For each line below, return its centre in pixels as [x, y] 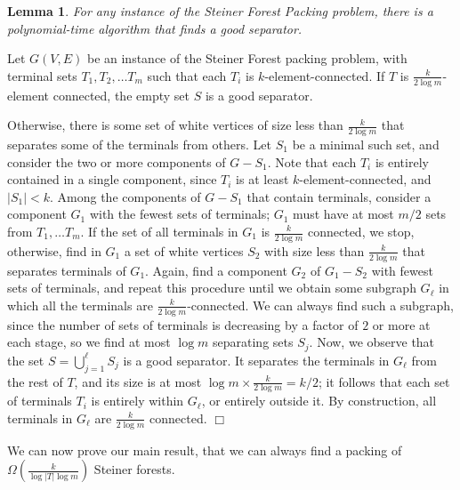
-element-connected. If [325, 75]
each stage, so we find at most [89, 342]
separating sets [253, 342]
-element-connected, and [365, 179]
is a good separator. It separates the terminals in [256, 360]
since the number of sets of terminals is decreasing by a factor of [183, 324]
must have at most [343, 214]
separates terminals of [67, 270]
